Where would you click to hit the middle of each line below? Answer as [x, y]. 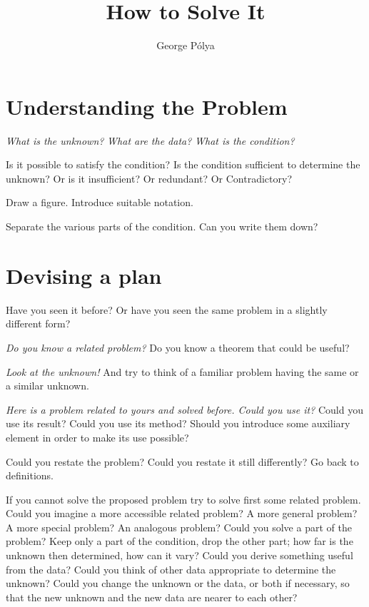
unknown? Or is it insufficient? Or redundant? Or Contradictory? [149, 178]
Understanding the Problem [147, 106]
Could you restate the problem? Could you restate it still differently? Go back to [182, 461]
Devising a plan [84, 275]
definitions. [30, 475]
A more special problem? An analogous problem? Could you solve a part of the [179, 527]
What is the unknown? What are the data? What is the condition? [150, 140]
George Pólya [186, 45]
